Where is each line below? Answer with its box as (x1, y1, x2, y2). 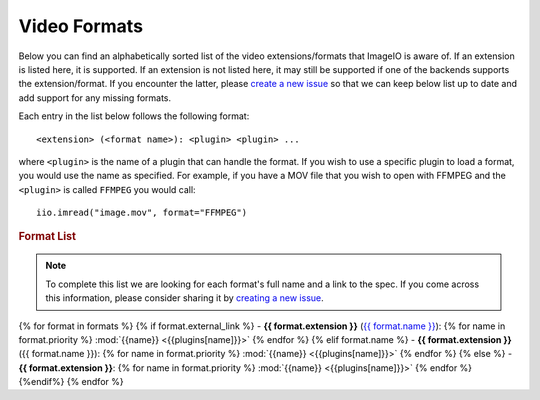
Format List (18, 230, 77, 244)
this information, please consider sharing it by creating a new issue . (45, 292, 324, 304)
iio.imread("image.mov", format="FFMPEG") (36, 207, 248, 219)
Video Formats (18, 15, 144, 37)
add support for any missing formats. (18, 91, 172, 104)
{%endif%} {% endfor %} (18, 376, 124, 388)
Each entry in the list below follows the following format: (18, 110, 250, 122)
